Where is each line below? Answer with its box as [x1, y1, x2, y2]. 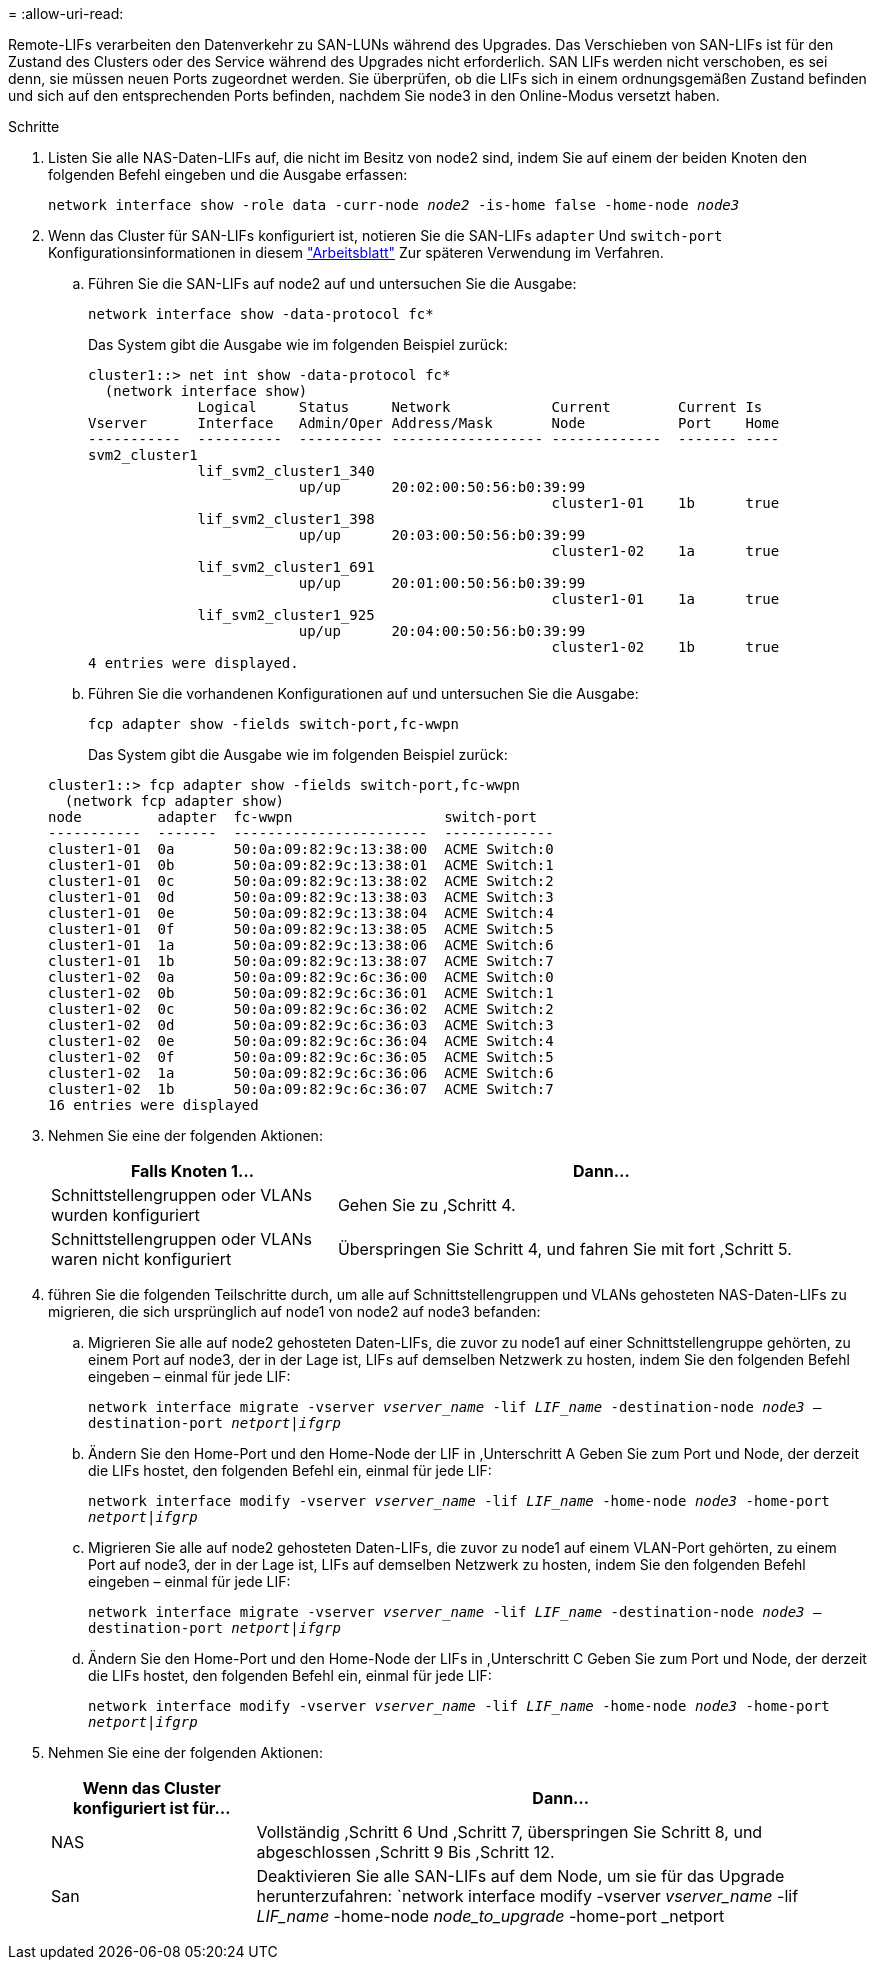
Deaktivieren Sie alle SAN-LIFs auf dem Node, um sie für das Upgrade [256, 1866, 785, 1886]
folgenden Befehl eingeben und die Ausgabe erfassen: [48, 166, 408, 183]
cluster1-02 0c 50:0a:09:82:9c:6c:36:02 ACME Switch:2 [48, 1001, 554, 1017]
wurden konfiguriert [51, 1205, 200, 1225]
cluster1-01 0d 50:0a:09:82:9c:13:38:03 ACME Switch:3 [48, 889, 554, 905]
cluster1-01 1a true [551, 591, 780, 607]
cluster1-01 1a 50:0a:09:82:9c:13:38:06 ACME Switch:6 [48, 937, 554, 953]
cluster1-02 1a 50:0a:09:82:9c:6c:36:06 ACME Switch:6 [48, 1065, 554, 1081]
